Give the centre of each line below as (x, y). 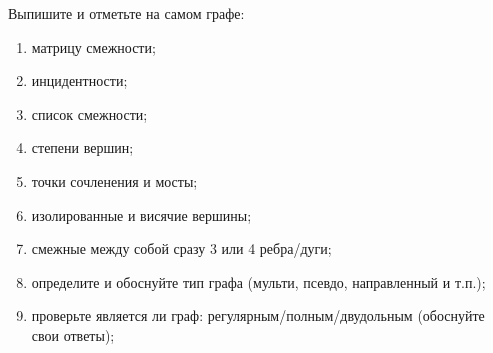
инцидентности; (79, 80)
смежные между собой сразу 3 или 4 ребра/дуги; (181, 248)
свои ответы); (73, 334)
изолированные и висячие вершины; (141, 214)
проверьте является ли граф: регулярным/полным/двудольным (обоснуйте (258, 315)
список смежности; (89, 113)
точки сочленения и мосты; (114, 180)
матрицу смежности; (93, 46)
